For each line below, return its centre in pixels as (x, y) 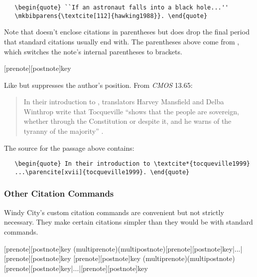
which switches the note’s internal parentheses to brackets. (93, 51)
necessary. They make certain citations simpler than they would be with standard (128, 222)
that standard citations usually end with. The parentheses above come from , (122, 41)
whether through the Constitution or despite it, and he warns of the (128, 121)
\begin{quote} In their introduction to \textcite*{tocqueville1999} (132, 164)
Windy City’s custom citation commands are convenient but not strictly (114, 212)
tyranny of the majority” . (64, 131)
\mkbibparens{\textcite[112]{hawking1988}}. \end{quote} (111, 16)
